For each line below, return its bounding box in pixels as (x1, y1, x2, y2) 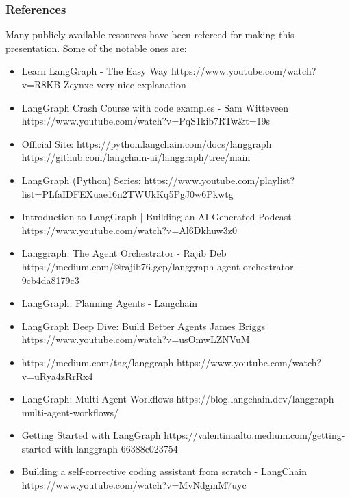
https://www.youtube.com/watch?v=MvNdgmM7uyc (21, 478, 247, 492)
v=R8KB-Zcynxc (21, 77, 94, 91)
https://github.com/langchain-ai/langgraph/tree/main (21, 150, 251, 164)
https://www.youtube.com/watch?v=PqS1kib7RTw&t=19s (21, 114, 271, 128)
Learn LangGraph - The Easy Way (21, 64, 168, 78)
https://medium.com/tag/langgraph (21, 355, 174, 369)
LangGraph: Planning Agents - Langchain (21, 296, 198, 310)
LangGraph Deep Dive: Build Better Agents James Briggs (21, 318, 266, 333)
